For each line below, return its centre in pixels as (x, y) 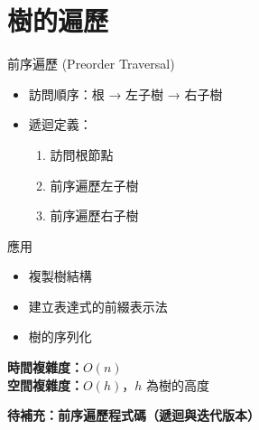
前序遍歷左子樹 (94, 185)
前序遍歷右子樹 (94, 215)
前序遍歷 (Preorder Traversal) (91, 64)
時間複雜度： (45, 367)
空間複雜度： (45, 384)
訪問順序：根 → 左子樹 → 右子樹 (125, 93)
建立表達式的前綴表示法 (98, 306)
